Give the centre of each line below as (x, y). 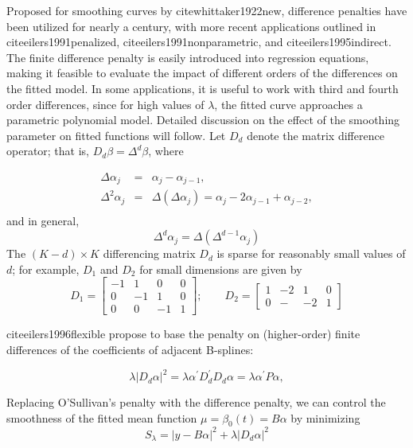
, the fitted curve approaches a (288, 104)
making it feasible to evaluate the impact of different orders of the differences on (202, 73)
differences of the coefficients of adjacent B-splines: (130, 349)
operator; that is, (48, 151)
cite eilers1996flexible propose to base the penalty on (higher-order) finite (183, 334)
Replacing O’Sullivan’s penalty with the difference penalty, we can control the (196, 402)
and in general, (43, 221)
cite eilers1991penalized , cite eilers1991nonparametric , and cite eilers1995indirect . (199, 42)
